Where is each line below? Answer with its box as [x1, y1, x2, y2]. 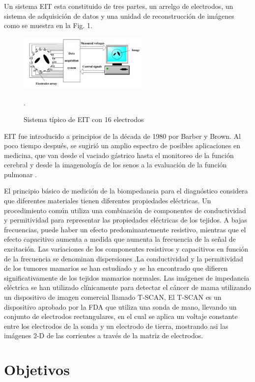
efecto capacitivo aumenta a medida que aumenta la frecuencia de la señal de [4, 234, 236, 244]
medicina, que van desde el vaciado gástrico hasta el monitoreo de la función [4, 150, 234, 160]
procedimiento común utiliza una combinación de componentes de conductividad [4, 205, 246, 215]
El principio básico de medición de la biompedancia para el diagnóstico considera [4, 186, 248, 196]
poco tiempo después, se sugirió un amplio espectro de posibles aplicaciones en [4, 140, 240, 151]
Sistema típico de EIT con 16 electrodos [24, 114, 144, 124]
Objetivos [4, 359, 70, 380]
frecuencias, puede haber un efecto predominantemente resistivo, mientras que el [4, 224, 246, 234]
